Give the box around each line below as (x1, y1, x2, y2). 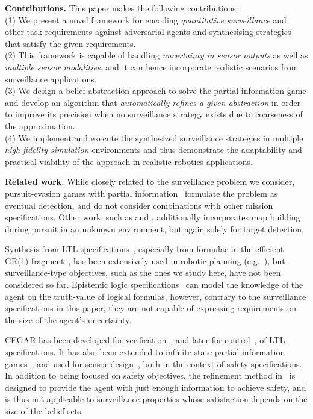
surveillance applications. (5, 72, 97, 85)
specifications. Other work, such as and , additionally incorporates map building (5, 211, 300, 223)
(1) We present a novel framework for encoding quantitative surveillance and (5, 13, 287, 26)
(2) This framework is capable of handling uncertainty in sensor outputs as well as (5, 49, 308, 61)
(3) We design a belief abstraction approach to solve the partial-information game (5, 84, 306, 97)
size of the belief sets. (5, 405, 84, 417)
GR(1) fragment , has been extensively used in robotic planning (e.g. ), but (5, 254, 285, 267)
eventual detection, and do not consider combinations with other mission (5, 199, 273, 211)
